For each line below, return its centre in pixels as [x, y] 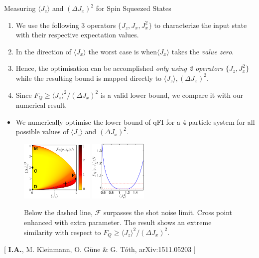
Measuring [20, 8]
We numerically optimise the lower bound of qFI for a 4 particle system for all [135, 122]
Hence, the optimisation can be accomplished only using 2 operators [119, 68]
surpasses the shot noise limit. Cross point [168, 212]
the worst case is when [123, 51]
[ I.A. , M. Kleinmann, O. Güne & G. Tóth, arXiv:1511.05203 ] [100, 249]
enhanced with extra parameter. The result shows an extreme [118, 222]
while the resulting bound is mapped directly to [89, 78]
